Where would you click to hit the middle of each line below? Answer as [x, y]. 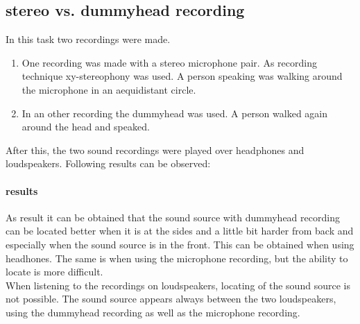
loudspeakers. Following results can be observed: [108, 163]
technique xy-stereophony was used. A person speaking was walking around [182, 76]
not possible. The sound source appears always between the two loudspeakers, [171, 299]
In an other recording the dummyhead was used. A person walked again [175, 113]
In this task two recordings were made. [88, 39]
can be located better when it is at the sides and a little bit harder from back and [180, 231]
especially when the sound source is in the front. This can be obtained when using [180, 244]
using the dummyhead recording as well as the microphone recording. [153, 312]
